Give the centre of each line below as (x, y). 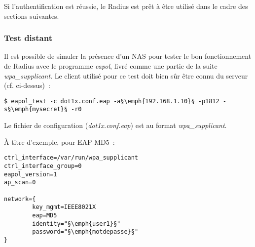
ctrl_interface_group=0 (43, 166)
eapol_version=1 (31, 174)
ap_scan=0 (20, 183)
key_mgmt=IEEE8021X (64, 207)
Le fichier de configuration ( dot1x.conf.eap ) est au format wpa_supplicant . (115, 125)
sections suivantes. (32, 16)
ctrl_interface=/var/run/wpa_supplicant (71, 158)
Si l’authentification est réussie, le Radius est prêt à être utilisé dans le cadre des (126, 6)
